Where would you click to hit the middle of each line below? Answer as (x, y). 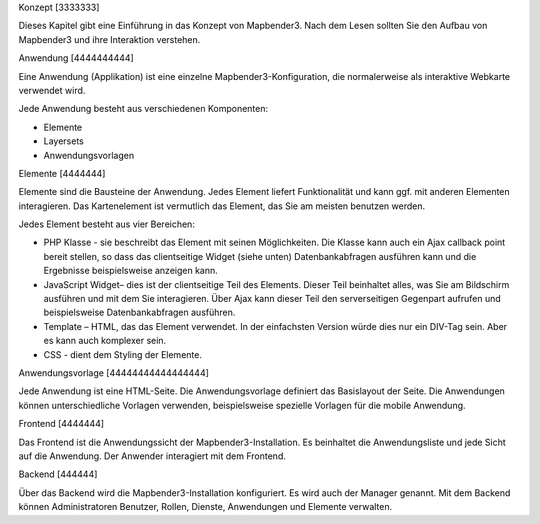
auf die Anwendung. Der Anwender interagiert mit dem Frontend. (152, 456)
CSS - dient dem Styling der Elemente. (122, 354)
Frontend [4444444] (61, 424)
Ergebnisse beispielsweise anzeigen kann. (131, 271)
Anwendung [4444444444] (76, 58)
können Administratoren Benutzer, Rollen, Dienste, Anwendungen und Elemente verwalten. (205, 507)
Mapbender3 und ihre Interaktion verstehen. (109, 39)
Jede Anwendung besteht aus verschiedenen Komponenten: (143, 109)
